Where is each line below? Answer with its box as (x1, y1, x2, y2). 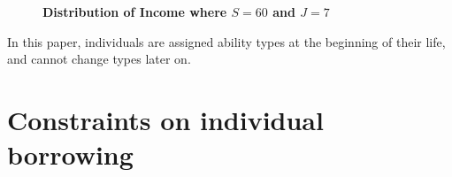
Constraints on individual (7, 101, 324, 137)
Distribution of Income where (42, 3, 227, 20)
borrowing (7, 136, 134, 173)
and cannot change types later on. (7, 50, 191, 68)
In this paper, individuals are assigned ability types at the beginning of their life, (7, 32, 446, 50)
